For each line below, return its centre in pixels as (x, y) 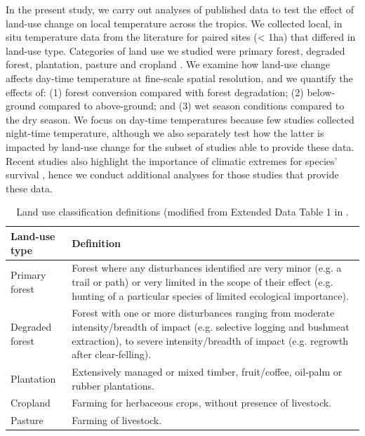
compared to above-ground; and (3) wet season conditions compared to (192, 106)
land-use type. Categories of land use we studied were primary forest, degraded (175, 50)
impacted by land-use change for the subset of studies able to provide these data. (180, 146)
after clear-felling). (112, 354)
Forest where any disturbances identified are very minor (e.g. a (207, 268)
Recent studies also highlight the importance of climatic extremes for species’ (172, 160)
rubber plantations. (113, 385)
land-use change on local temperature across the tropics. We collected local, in (174, 23)
